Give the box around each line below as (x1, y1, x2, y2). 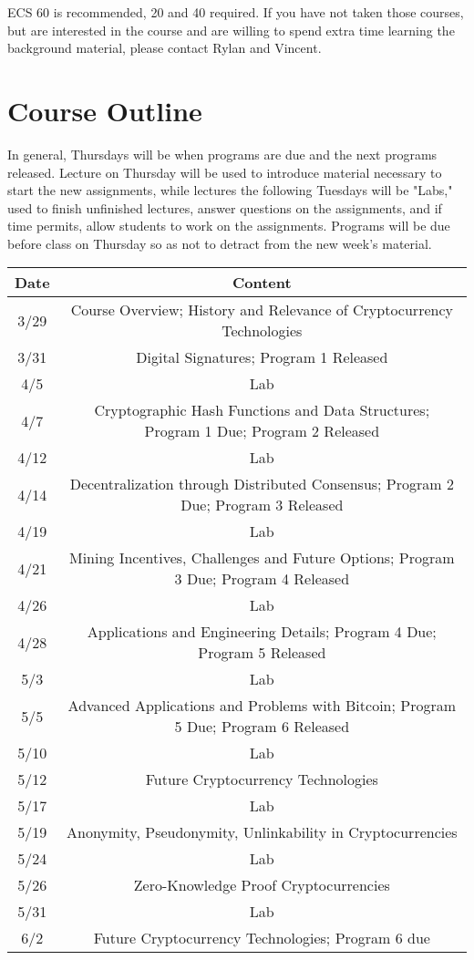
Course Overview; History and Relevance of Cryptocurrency (70, 299, 453, 321)
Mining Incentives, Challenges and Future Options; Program (68, 547, 455, 569)
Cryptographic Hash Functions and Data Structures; (94, 399, 430, 421)
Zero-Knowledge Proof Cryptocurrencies (133, 874, 390, 896)
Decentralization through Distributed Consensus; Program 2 (69, 473, 454, 495)
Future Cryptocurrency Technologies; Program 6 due (93, 927, 430, 949)
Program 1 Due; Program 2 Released (144, 420, 380, 442)
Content (232, 272, 292, 294)
